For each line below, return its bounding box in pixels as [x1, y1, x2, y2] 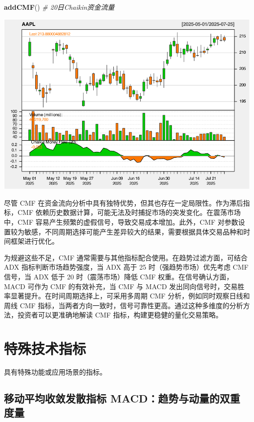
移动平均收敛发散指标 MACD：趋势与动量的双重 [4, 391, 240, 406]
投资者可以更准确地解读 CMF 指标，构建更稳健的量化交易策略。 [17, 310, 223, 320]
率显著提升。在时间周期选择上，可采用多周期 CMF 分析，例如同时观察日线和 [4, 291, 250, 301]
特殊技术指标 [4, 338, 86, 359]
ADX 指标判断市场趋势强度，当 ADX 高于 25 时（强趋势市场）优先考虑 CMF [4, 262, 249, 272]
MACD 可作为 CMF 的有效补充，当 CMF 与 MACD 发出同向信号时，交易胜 [4, 281, 245, 291]
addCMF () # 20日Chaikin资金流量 [4, 2, 115, 12]
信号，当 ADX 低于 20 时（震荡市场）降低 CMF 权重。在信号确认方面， [4, 272, 233, 282]
